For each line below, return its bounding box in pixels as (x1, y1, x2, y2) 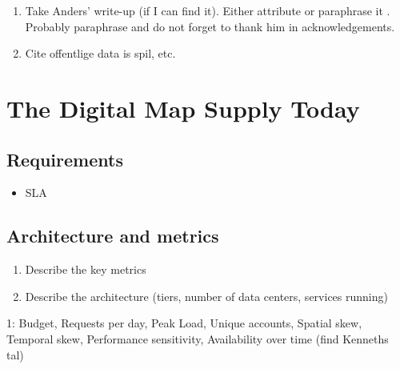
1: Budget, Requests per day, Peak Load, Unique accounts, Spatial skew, (6, 315, 362, 331)
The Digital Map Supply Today (6, 91, 360, 124)
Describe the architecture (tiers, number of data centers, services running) (25, 287, 388, 304)
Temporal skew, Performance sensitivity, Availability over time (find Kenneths (6, 330, 389, 347)
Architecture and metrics (6, 223, 219, 248)
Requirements (6, 146, 123, 171)
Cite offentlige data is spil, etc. (25, 45, 176, 62)
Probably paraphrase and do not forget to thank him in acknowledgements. (25, 18, 395, 34)
